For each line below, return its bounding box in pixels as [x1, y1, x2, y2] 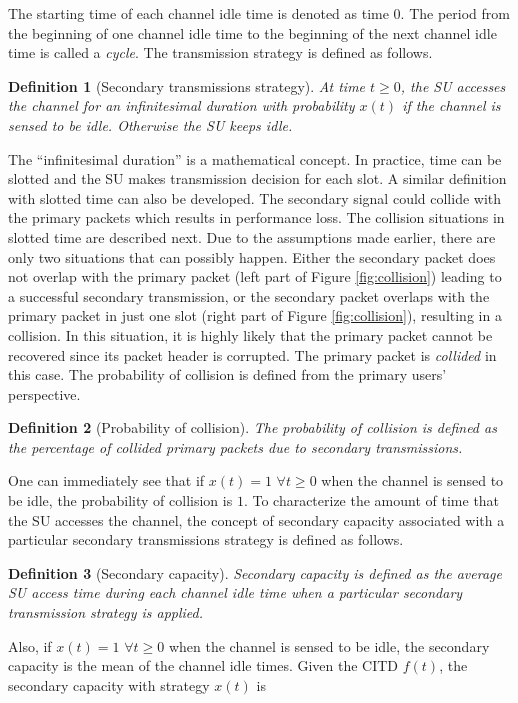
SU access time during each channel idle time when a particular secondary [8, 582, 463, 603]
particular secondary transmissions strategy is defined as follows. [8, 529, 404, 550]
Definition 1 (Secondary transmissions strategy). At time [8, 75, 366, 96]
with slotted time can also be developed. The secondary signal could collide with [8, 187, 502, 208]
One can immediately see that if [8, 470, 205, 491]
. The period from [400, 3, 510, 23]
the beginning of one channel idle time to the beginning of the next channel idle [8, 22, 497, 43]
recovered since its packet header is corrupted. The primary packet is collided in [8, 344, 497, 365]
